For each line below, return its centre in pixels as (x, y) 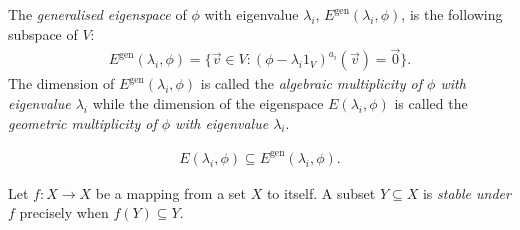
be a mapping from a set (170, 192)
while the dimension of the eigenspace (208, 103)
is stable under (466, 192)
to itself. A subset (321, 192)
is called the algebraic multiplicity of (311, 83)
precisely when (64, 212)
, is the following (452, 14)
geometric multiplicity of (82, 122)
